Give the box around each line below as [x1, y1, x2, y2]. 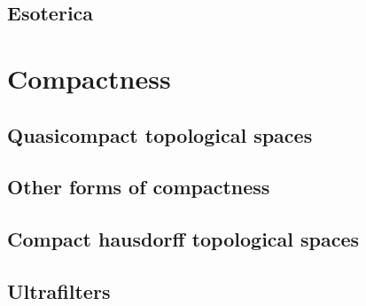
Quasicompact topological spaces [7, 121, 313, 148]
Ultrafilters [7, 277, 111, 304]
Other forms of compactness [7, 173, 270, 200]
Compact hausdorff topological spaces [7, 225, 360, 253]
